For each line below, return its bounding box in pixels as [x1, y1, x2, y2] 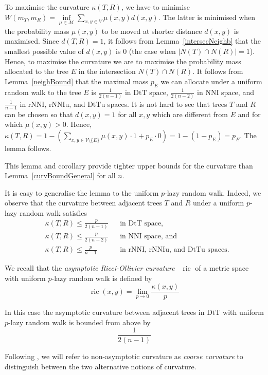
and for [238, 108, 261, 119]
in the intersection [78, 66, 136, 77]
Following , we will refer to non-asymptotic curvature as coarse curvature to [5, 351, 243, 362]
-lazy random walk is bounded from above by [8, 316, 151, 327]
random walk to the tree [5, 86, 81, 97]
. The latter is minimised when [158, 11, 256, 22]
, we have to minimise [121, 2, 190, 12]
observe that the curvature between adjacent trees [5, 197, 162, 208]
